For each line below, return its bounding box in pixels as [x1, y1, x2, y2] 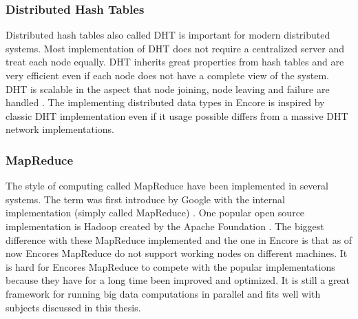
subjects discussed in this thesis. [6, 300, 141, 314]
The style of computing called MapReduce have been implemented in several [6, 178, 328, 193]
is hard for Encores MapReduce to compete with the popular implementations [6, 259, 335, 274]
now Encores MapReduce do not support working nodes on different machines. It [6, 246, 348, 260]
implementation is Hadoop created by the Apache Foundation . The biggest [6, 218, 324, 233]
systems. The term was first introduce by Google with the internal [6, 192, 285, 206]
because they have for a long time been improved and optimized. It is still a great [6, 273, 350, 287]
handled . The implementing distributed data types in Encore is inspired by [6, 95, 325, 110]
